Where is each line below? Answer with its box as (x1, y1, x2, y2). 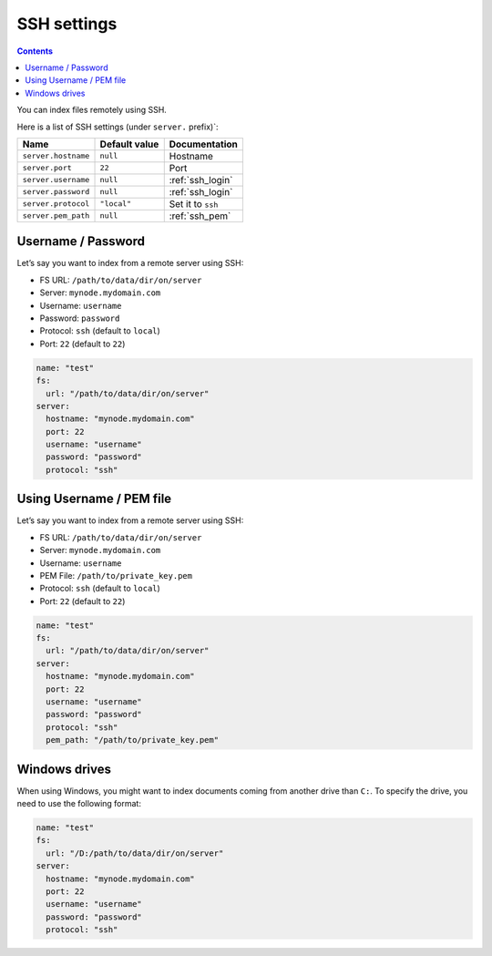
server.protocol (22, 199, 90, 209)
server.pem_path (22, 211, 90, 221)
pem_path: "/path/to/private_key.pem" (46, 735, 219, 745)
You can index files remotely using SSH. (16, 105, 168, 116)
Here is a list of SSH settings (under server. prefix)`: (16, 121, 219, 132)
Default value (99, 138, 159, 150)
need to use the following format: (16, 798, 141, 809)
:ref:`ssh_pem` (169, 210, 231, 222)
